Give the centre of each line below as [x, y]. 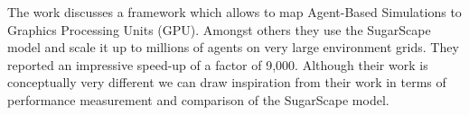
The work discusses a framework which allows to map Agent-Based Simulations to [234, 12]
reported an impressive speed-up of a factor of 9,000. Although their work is [218, 64]
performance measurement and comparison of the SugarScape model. [198, 99]
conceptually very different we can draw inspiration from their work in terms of [227, 82]
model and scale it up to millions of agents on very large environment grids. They [233, 47]
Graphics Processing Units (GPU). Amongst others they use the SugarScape [219, 29]
